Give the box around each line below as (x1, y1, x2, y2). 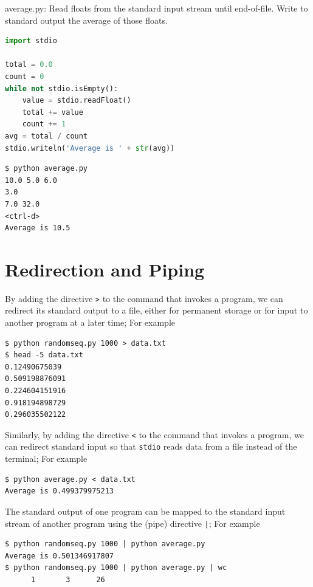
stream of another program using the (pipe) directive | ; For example (5, 517, 260, 529)
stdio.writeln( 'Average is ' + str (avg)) (5, 143, 175, 153)
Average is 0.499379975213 (5, 487, 114, 496)
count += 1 (22, 120, 66, 129)
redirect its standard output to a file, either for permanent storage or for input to (5, 304, 308, 317)
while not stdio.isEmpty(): (5, 84, 119, 93)
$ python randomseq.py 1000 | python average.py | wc (5, 563, 227, 572)
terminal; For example (5, 452, 88, 465)
